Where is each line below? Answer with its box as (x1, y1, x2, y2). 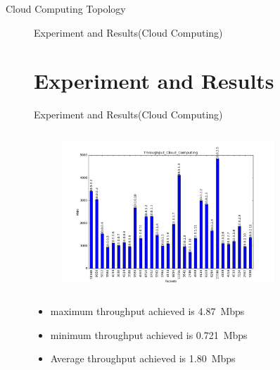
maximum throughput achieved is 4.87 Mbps (50, 304, 245, 319)
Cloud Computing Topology (6, 1, 126, 16)
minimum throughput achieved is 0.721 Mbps (50, 327, 248, 342)
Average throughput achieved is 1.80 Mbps (50, 351, 236, 366)
